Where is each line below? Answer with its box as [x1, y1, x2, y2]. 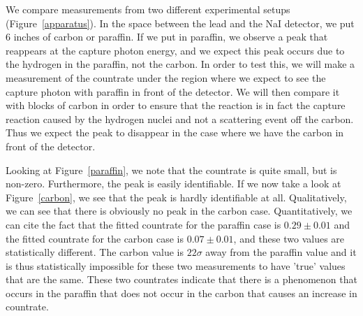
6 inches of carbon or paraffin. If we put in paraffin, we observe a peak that [6, 29, 328, 44]
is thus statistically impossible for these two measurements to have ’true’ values [6, 258, 346, 273]
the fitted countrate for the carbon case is [6, 231, 184, 245]
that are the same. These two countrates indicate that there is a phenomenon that [6, 272, 357, 287]
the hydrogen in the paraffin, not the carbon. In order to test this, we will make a [6, 57, 355, 71]
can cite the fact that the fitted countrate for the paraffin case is [6, 217, 281, 231]
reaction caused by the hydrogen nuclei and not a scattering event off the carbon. [6, 111, 354, 126]
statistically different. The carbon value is [6, 245, 184, 259]
